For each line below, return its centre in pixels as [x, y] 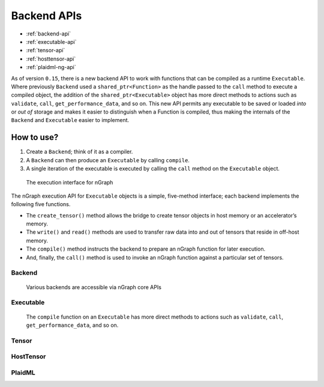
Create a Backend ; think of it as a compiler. [79, 152]
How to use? [35, 137]
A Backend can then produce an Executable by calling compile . [108, 160]
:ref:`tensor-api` [46, 50]
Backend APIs [46, 16]
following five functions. [41, 204]
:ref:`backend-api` [49, 34]
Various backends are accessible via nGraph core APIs [94, 287]
